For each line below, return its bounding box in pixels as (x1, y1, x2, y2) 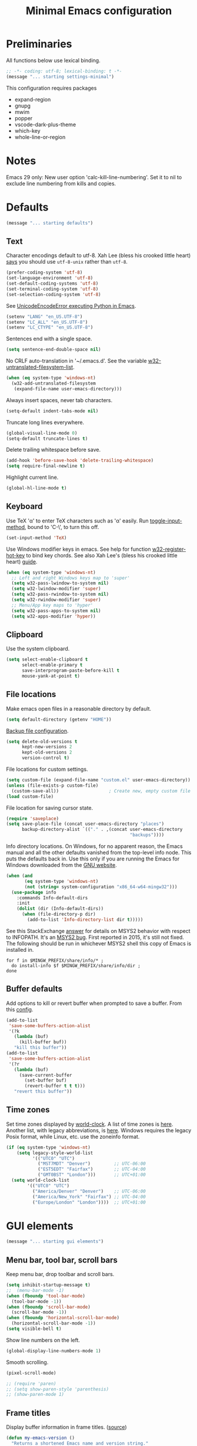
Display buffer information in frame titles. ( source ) (6, 1424, 128, 1431)
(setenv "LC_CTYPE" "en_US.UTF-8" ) (6, 324, 94, 331)
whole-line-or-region (14, 133, 66, 140)
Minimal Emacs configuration (25, 4, 172, 18)
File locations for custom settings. (6, 765, 88, 773)
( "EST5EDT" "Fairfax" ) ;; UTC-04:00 (37, 1166, 146, 1172)
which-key (14, 127, 41, 134)
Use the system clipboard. (6, 645, 70, 652)
